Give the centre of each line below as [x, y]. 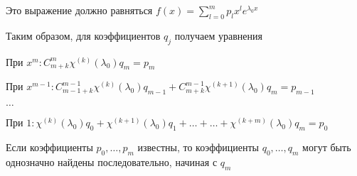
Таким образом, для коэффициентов [83, 35]
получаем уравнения [218, 35]
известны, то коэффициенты [198, 147]
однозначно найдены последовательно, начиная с [112, 161]
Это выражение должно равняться [79, 10]
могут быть [327, 147]
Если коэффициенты [49, 147]
